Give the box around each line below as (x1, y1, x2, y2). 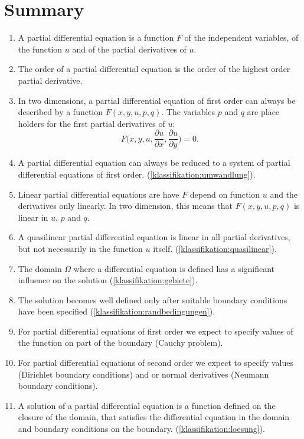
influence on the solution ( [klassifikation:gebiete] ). (18, 274, 198, 286)
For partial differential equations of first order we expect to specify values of (18, 325, 293, 337)
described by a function (18, 106, 103, 118)
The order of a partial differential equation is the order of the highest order (18, 63, 290, 75)
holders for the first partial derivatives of (18, 117, 165, 129)
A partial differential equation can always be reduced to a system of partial (18, 156, 290, 169)
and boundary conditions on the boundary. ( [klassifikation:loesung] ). (18, 422, 265, 435)
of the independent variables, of (184, 31, 299, 44)
